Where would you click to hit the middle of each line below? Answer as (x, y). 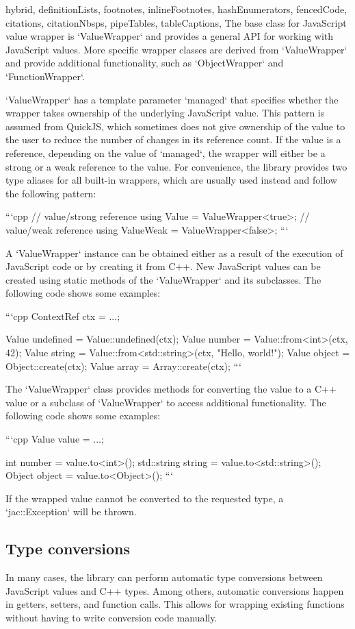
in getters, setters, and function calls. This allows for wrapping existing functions (175, 604)
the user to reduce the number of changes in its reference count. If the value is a (173, 139)
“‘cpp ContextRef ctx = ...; (63, 316)
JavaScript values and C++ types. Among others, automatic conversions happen (175, 590)
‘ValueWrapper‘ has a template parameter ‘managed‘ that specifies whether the (172, 99)
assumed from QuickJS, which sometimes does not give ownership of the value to (175, 126)
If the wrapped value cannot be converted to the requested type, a (145, 498)
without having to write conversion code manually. (111, 617)
